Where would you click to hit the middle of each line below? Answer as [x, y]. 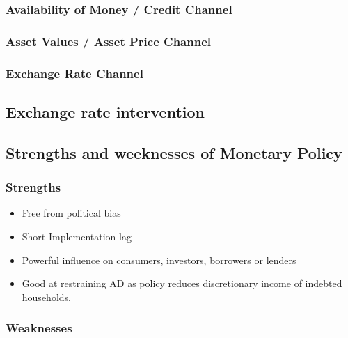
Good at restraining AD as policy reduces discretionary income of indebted [182, 283]
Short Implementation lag [77, 236]
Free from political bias [71, 213]
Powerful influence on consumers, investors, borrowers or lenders [159, 260]
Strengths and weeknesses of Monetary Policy [174, 152]
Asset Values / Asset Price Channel [109, 41]
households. [46, 297]
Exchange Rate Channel [74, 73]
